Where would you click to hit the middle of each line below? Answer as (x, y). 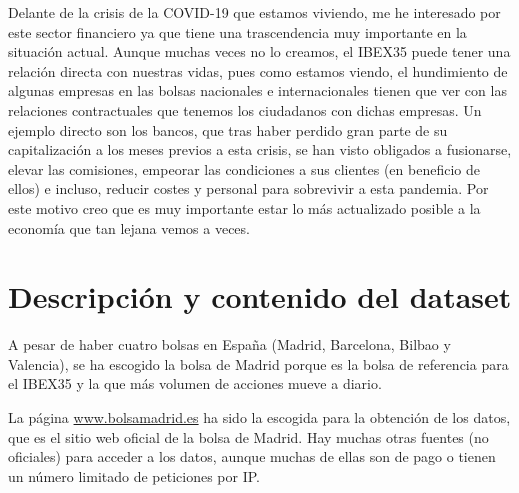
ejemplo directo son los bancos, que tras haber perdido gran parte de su (228, 129)
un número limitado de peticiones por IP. (134, 475)
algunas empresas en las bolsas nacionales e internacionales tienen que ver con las (257, 90)
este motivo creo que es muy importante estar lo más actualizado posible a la (244, 207)
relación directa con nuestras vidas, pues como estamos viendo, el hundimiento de (258, 70)
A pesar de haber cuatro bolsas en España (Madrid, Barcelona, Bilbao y (229, 344)
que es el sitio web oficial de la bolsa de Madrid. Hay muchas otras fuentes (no (248, 436)
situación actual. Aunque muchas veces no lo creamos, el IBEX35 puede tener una (259, 51)
